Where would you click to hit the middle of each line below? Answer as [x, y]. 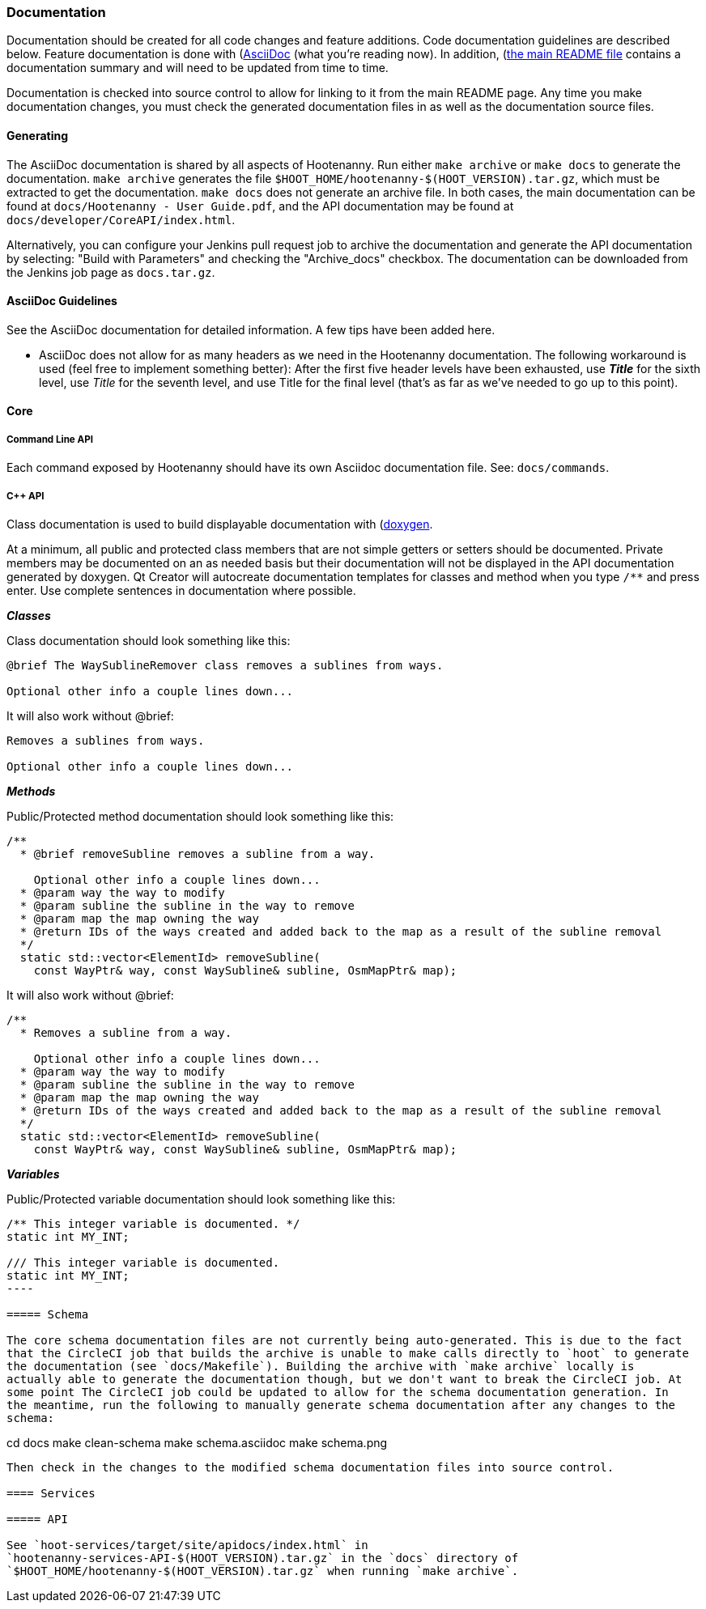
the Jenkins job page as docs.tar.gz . [111, 272]
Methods [31, 791]
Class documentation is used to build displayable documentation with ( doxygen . [220, 524]
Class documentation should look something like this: [149, 640]
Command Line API [50, 439]
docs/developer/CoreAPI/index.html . [121, 219]
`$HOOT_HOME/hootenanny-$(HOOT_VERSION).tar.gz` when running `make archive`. [263, 1571]
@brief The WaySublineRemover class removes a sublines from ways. [225, 665]
